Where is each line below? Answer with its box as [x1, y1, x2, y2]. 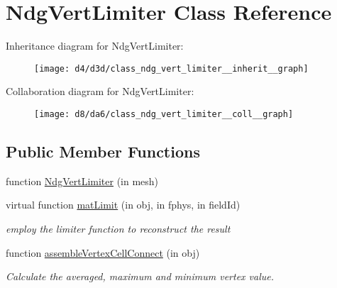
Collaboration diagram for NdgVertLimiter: [6, 84, 194, 99]
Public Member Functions [6, 140, 200, 162]
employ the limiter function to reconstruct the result [6, 221, 231, 236]
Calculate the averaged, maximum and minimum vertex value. [6, 269, 275, 284]
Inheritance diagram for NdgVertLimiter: [6, 38, 184, 53]
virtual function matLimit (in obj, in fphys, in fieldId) [6, 197, 241, 212]
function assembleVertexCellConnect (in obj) [6, 245, 200, 260]
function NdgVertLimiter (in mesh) [6, 173, 159, 188]
